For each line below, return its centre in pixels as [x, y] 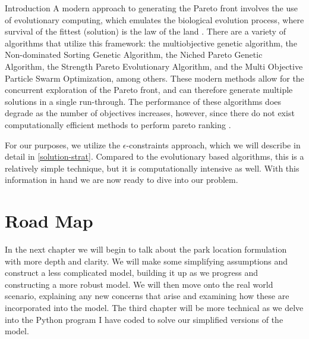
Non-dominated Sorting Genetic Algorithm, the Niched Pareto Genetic [134, 55]
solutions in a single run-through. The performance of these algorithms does [143, 101]
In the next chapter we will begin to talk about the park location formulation [146, 249]
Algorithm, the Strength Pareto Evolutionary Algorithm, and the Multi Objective [154, 66]
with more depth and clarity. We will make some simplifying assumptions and [146, 261]
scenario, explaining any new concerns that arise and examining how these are [147, 296]
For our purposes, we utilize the [63, 144]
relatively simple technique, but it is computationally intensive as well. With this [152, 168]
